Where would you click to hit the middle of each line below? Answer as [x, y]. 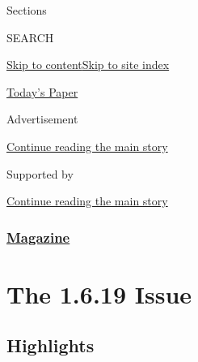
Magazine [38, 237]
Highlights [51, 345]
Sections [27, 10]
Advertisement [42, 119]
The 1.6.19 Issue [99, 293]
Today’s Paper [42, 91]
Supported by [40, 173]
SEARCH [30, 37]
